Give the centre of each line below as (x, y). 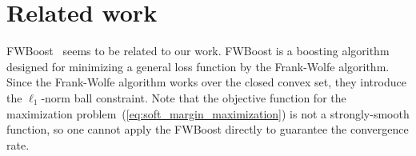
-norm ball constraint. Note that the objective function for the (194, 97)
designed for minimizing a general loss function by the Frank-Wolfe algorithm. (198, 66)
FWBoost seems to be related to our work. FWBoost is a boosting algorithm (198, 51)
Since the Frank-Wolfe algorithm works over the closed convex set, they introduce (206, 82)
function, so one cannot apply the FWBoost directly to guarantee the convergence (208, 129)
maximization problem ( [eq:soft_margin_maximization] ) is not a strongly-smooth (208, 113)
